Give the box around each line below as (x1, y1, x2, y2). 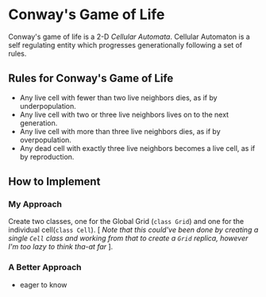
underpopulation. (19, 101, 77, 110)
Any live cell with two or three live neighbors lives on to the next (19, 110, 229, 119)
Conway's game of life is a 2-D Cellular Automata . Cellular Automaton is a (8, 32, 250, 41)
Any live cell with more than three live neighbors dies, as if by (19, 126, 221, 136)
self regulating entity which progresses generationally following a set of (8, 40, 243, 49)
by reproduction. (19, 152, 75, 161)
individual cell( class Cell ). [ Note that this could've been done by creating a (8, 225, 259, 235)
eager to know (19, 280, 67, 289)
